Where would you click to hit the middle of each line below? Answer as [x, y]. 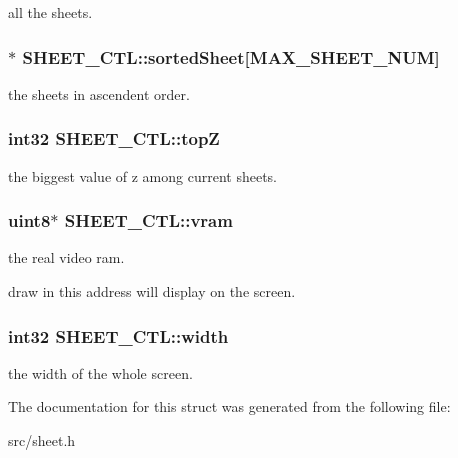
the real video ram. [66, 257]
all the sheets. [50, 12]
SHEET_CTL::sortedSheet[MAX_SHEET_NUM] [231, 56]
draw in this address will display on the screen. [152, 291]
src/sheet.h [42, 440]
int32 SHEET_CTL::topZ [114, 138]
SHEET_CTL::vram [148, 220]
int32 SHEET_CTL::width [118, 335]
